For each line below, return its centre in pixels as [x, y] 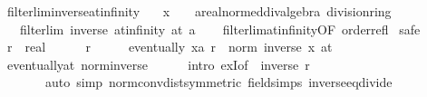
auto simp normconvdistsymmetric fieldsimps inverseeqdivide [218, 82]
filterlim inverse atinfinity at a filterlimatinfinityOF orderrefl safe [220, 29]
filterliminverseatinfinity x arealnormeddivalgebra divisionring [199, 11]
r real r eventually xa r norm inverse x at [170, 47]
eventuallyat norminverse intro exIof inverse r [158, 64]
